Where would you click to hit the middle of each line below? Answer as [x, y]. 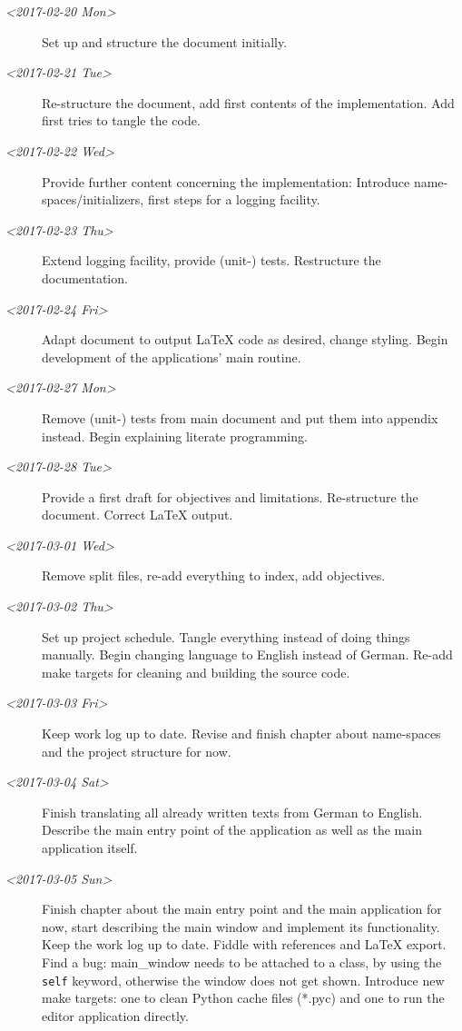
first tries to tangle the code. [121, 120]
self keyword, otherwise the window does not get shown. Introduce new [243, 980]
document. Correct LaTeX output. [138, 515]
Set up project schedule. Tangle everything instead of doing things [226, 636]
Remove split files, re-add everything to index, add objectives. [214, 575]
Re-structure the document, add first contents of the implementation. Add [248, 102]
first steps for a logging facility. [234, 199]
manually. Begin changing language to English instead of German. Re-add [247, 654]
